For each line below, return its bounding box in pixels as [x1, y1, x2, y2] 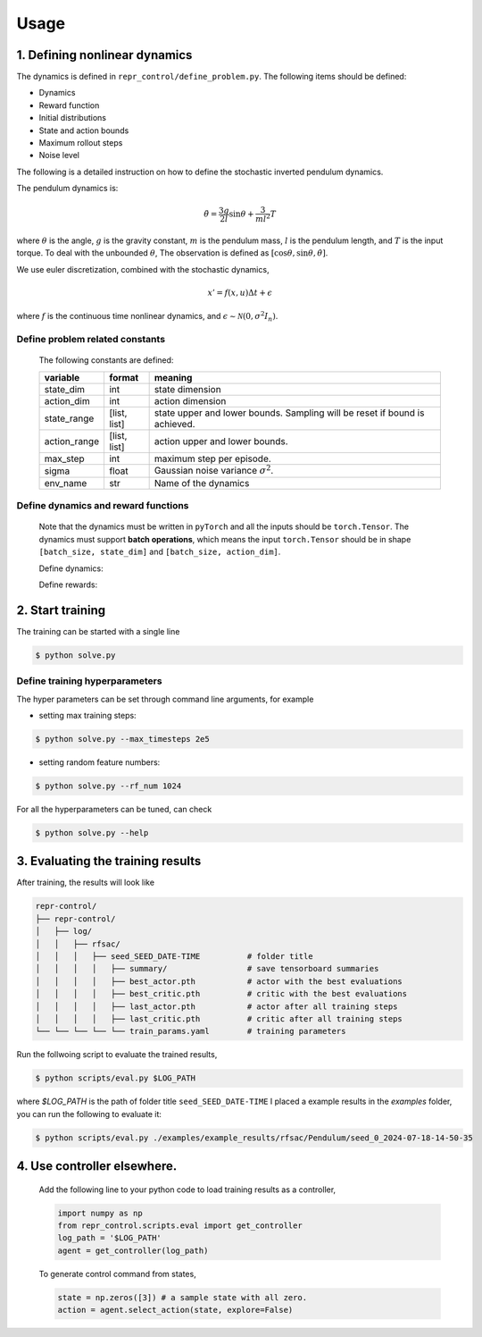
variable [44, 371, 80, 383]
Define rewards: [38, 579, 98, 590]
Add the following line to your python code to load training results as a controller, [38, 1184, 337, 1195]
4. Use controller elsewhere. [16, 1158, 178, 1174]
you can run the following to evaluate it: [16, 1108, 162, 1119]
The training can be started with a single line [16, 626, 180, 636]
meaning [154, 371, 193, 383]
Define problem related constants [16, 332, 165, 345]
